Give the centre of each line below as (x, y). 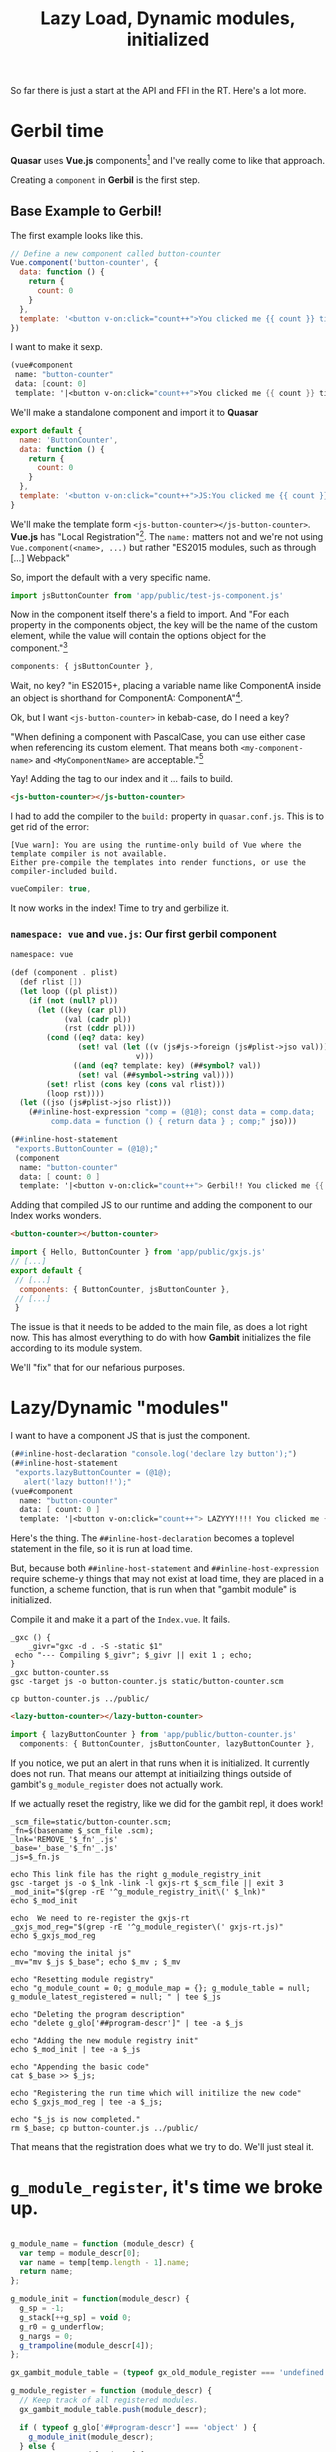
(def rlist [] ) (51, 982)
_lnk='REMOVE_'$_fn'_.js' (64, 1839)
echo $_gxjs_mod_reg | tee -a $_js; (86, 2102)
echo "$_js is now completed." (75, 2119)
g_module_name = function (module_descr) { (102, 2243)
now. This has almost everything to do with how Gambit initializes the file (161, 1338)
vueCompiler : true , (51, 889)
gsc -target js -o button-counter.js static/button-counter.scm (147, 1682)
